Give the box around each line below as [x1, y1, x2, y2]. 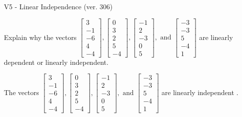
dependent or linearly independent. [4, 57, 109, 67]
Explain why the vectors [4, 32, 77, 42]
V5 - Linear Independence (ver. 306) [4, 1, 113, 11]
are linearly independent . [161, 87, 239, 97]
